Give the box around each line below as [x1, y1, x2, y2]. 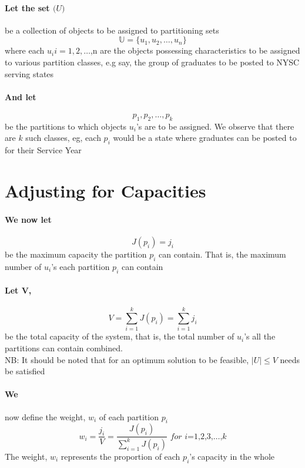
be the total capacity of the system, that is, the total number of [5, 330, 234, 342]
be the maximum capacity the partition [5, 248, 147, 260]
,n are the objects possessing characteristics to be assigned [90, 44, 300, 57]
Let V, [5, 284, 32, 296]
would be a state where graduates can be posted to [113, 131, 297, 144]
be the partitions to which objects [5, 120, 127, 132]
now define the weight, [5, 410, 86, 423]
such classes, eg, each [25, 131, 101, 144]
